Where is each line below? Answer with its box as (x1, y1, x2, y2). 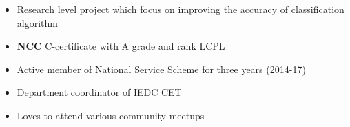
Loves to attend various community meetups (17, 108, 205, 122)
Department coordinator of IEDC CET (17, 85, 182, 99)
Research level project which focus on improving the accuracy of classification (17, 2, 344, 16)
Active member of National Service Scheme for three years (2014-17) (17, 61, 306, 76)
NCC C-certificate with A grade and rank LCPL (17, 39, 225, 53)
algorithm (17, 15, 58, 30)
